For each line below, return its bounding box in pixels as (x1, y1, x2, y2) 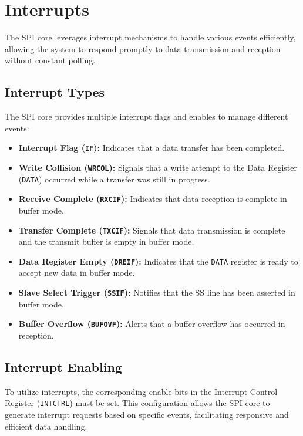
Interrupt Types (5, 83, 105, 101)
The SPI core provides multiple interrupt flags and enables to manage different (5, 110, 288, 123)
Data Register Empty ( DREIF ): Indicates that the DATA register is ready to (18, 255, 298, 267)
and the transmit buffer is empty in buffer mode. (18, 235, 194, 248)
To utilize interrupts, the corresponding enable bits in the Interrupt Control (5, 385, 278, 397)
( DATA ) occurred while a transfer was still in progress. (18, 173, 210, 185)
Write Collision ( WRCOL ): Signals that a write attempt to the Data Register (18, 161, 298, 173)
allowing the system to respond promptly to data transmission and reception (5, 42, 281, 55)
